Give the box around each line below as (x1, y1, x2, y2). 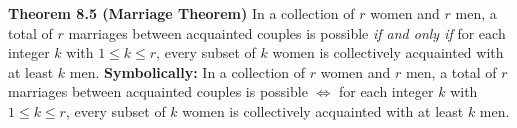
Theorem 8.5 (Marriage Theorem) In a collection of (8, 3, 355, 23)
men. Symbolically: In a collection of (69, 61, 306, 82)
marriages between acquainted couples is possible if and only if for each (68, 22, 506, 43)
